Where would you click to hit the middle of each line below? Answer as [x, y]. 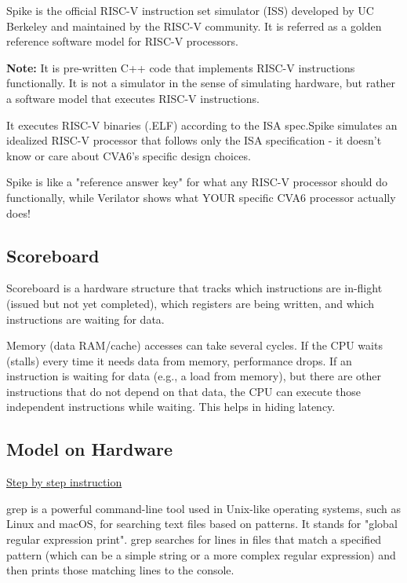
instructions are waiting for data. [85, 319]
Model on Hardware [89, 449]
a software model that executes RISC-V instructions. [133, 98]
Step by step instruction [64, 482]
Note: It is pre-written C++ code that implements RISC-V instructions [181, 67]
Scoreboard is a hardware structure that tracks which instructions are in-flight [194, 288]
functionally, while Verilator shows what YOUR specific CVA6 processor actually [201, 197]
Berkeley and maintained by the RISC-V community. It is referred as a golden [194, 26]
